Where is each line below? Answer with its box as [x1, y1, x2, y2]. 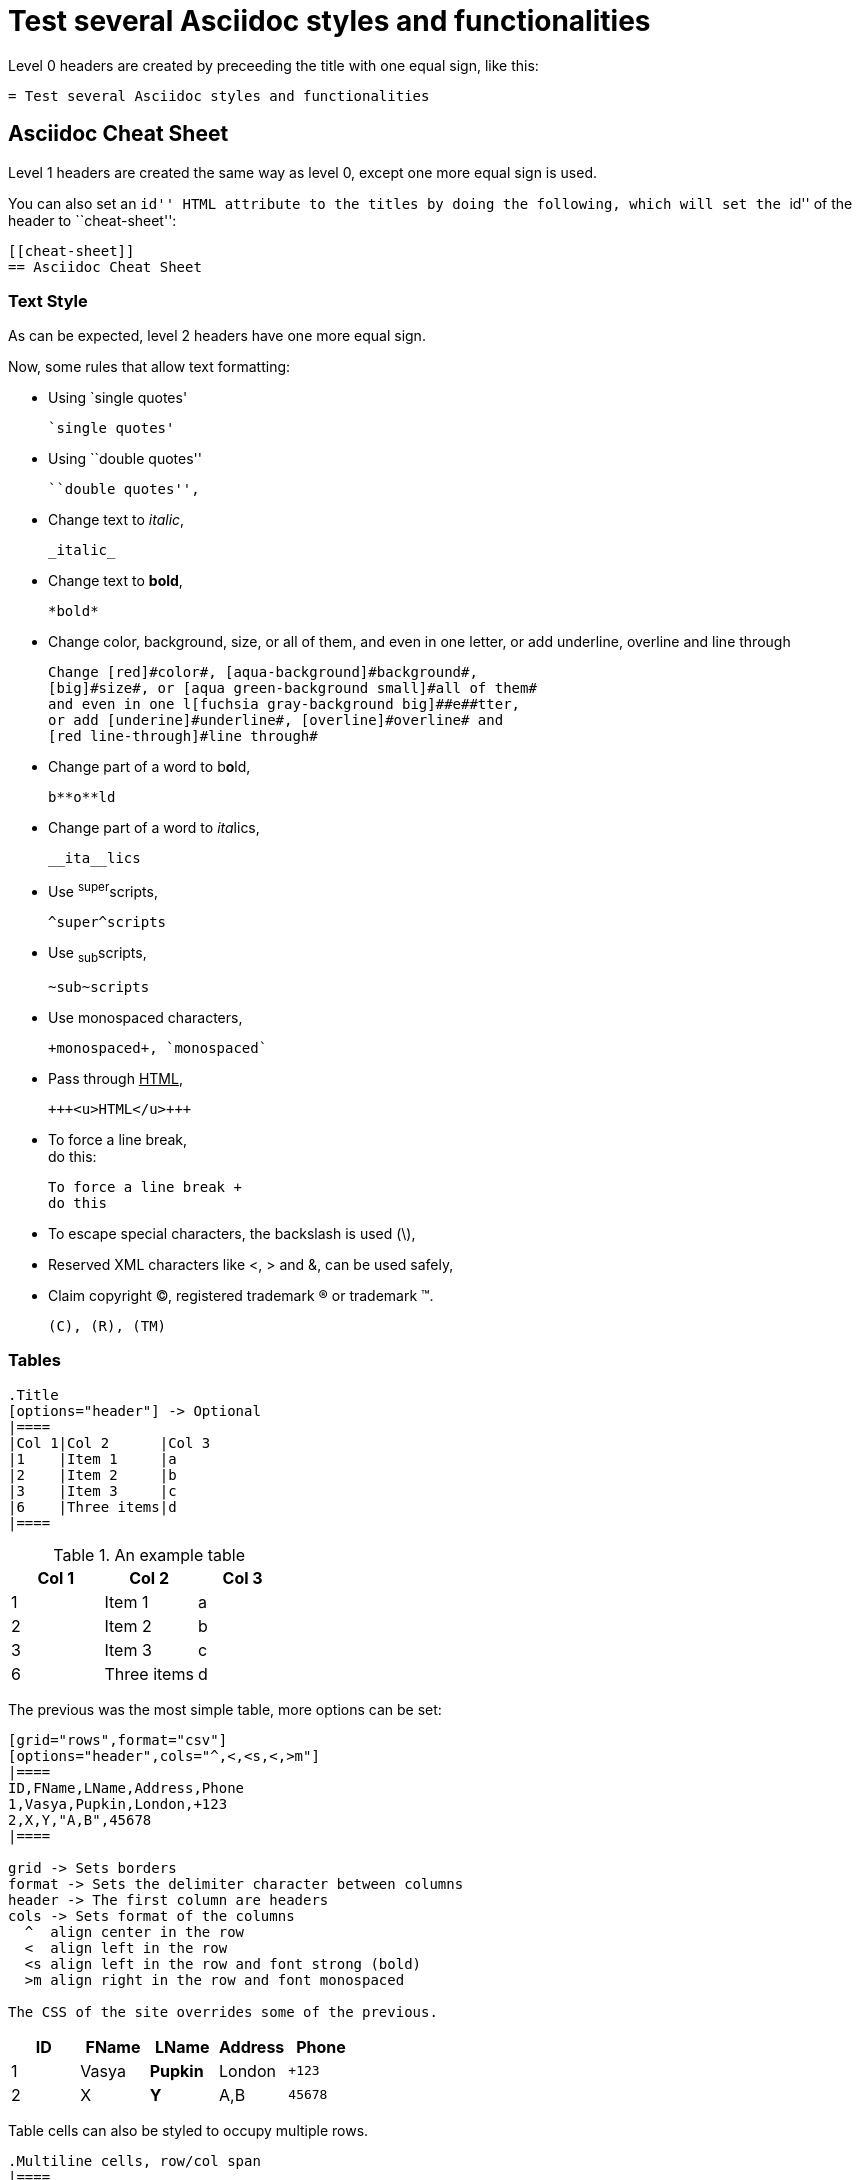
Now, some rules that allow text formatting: [8, 358, 291, 376]
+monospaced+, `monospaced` [48, 1039, 268, 1056]
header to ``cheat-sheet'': [8, 211, 177, 229]
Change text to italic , [48, 511, 185, 529]
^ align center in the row [24, 1923, 245, 1940]
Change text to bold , [48, 572, 183, 590]
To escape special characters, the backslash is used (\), [48, 1224, 416, 1242]
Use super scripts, [48, 880, 158, 900]
